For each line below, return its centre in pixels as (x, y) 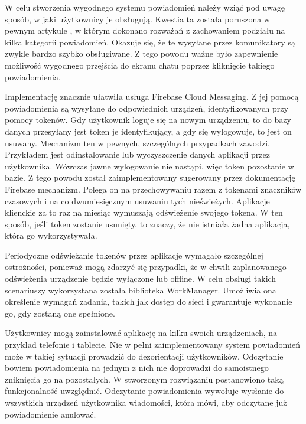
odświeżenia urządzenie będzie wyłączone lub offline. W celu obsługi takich (141, 278)
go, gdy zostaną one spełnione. (60, 313)
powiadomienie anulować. (51, 414)
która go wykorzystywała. (51, 235)
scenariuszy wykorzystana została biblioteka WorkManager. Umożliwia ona (141, 290)
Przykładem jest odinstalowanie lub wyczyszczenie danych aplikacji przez (137, 154)
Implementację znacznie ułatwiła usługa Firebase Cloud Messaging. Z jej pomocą (152, 97)
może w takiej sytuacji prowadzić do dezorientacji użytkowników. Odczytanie (144, 356)
